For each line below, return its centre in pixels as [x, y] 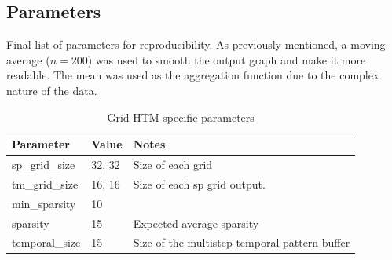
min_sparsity [44, 203]
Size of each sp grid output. [199, 183]
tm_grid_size [45, 183]
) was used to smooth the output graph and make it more [227, 59]
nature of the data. [52, 90]
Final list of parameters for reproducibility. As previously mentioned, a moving [196, 44]
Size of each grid [173, 165]
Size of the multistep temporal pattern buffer [242, 242]
